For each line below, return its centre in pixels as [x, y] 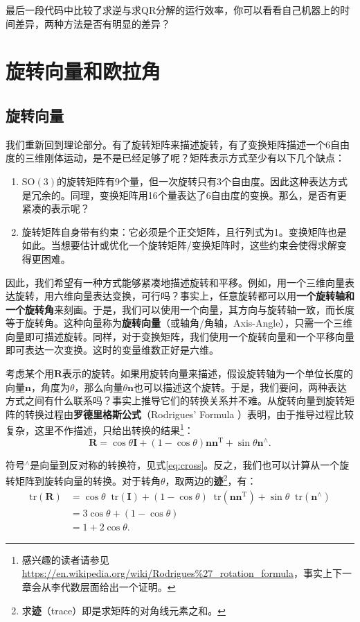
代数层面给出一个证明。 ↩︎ [118, 586]
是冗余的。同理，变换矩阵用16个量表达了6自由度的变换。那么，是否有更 [184, 195]
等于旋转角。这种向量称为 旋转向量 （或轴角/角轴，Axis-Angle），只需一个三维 [179, 323]
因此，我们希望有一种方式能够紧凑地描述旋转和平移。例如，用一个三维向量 [175, 282]
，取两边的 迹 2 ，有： [211, 480]
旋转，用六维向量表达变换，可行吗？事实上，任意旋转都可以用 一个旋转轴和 [184, 296]
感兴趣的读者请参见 [65, 559]
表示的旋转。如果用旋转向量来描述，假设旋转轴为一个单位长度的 [208, 373]
